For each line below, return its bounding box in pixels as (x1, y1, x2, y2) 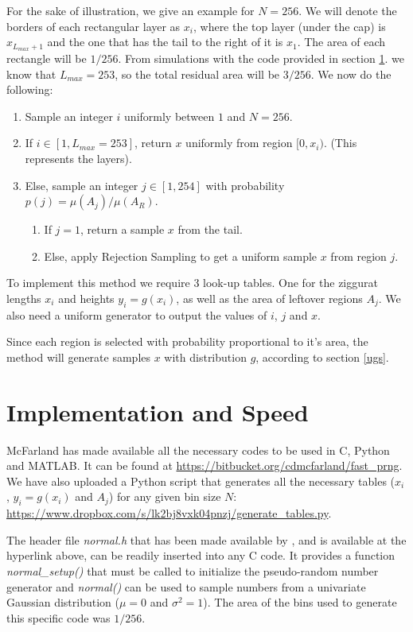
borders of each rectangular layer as (6, 17, 181, 34)
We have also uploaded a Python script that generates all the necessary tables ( (6, 472, 395, 489)
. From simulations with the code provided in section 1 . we (118, 50, 404, 67)
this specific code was (6, 609, 111, 626)
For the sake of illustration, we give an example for (6, 2, 255, 18)
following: (6, 81, 53, 98)
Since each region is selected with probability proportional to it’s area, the (6, 333, 368, 350)
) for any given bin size (108, 488, 221, 505)
